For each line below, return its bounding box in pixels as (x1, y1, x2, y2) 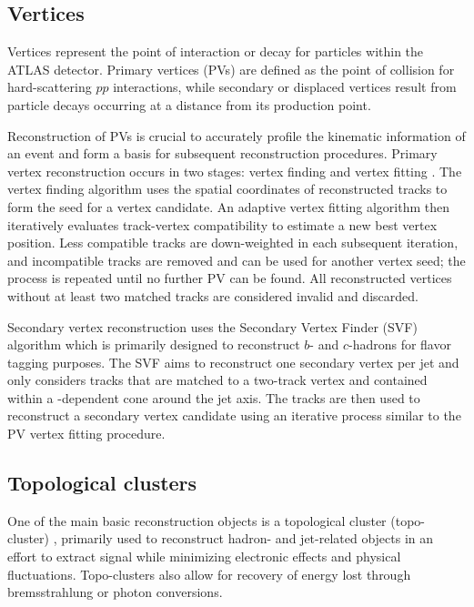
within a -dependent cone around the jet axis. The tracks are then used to (7, 388, 420, 407)
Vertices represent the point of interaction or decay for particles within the (7, 42, 424, 61)
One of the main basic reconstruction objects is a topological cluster (7, 511, 387, 530)
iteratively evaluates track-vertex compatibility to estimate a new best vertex (7, 215, 438, 234)
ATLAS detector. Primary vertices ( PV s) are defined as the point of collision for (7, 59, 455, 78)
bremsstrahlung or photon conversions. (7, 582, 223, 602)
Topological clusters (7, 469, 197, 497)
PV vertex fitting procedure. (7, 424, 166, 443)
